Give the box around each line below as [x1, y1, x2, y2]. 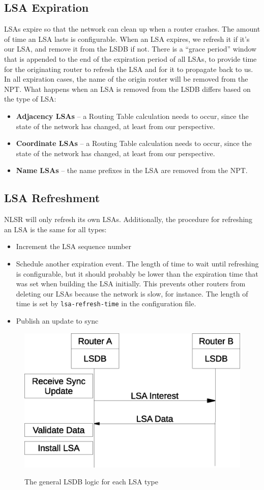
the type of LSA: [4, 93, 56, 104]
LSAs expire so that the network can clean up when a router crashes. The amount [4, 23, 260, 34]
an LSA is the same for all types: [4, 224, 107, 234]
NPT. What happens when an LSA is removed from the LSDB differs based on [4, 83, 251, 94]
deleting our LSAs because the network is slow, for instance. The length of [16, 288, 248, 299]
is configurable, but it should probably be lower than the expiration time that [16, 268, 258, 279]
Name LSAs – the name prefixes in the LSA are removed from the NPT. [16, 165, 248, 176]
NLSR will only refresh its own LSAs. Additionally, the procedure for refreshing [4, 214, 253, 225]
